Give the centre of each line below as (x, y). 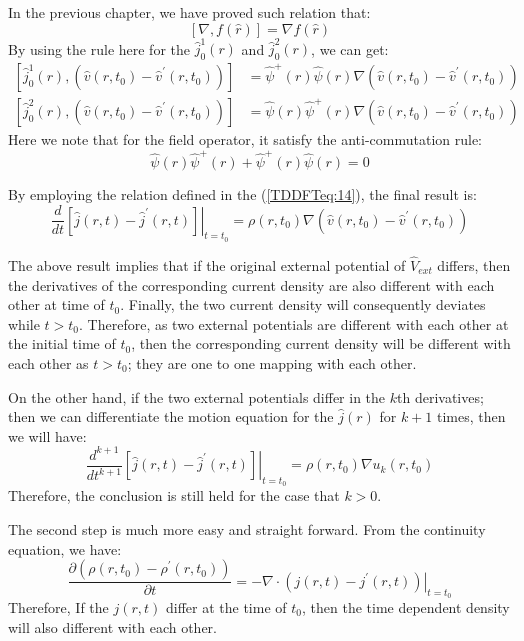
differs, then (474, 264)
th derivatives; (440, 396)
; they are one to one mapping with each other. (272, 362)
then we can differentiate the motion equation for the (171, 416)
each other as (48, 362)
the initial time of (62, 343)
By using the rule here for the (99, 48)
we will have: (47, 435)
